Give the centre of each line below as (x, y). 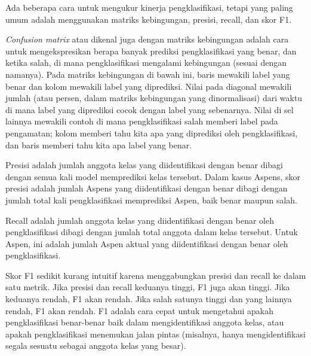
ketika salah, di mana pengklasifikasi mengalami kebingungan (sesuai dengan (146, 63)
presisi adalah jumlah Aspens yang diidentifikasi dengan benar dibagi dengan (147, 188)
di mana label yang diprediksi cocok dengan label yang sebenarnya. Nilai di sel (150, 109)
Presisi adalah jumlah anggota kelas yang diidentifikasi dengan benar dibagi (144, 165)
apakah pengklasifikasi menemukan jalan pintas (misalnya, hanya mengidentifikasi (155, 334)
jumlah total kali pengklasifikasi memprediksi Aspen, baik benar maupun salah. (151, 200)
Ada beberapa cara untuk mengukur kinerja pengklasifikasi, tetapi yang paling (149, 7)
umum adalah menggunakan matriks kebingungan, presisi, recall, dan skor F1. (149, 19)
